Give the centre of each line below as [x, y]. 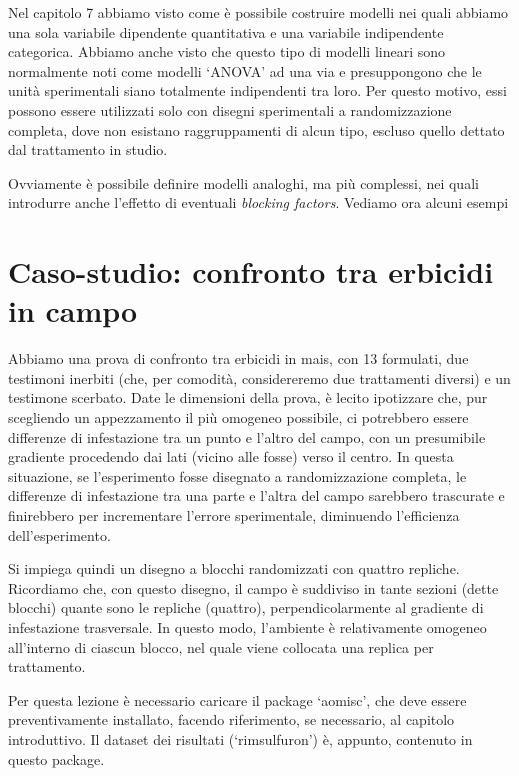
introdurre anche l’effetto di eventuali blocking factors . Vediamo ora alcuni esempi [258, 202]
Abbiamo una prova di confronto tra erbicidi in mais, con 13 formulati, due [238, 358]
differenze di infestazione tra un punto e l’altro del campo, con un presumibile [247, 436]
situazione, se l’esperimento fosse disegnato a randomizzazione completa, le [237, 475]
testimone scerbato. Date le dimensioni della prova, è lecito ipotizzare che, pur [248, 397]
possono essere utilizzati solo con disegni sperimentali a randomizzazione [230, 109]
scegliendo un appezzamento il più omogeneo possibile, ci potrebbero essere [238, 417]
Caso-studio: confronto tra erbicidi [251, 271]
